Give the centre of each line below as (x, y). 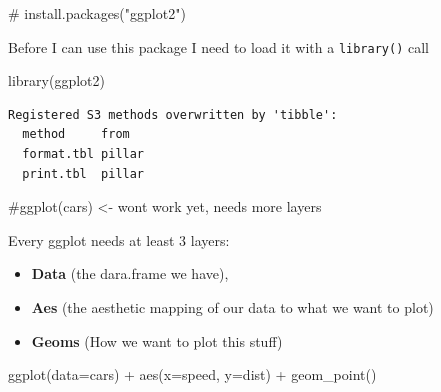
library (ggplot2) (56, 80)
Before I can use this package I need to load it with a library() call (218, 46)
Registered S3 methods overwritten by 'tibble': (173, 114)
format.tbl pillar (83, 154)
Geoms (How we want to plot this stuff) (157, 340)
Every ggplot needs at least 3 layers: (119, 239)
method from (76, 134)
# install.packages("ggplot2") (97, 13)
